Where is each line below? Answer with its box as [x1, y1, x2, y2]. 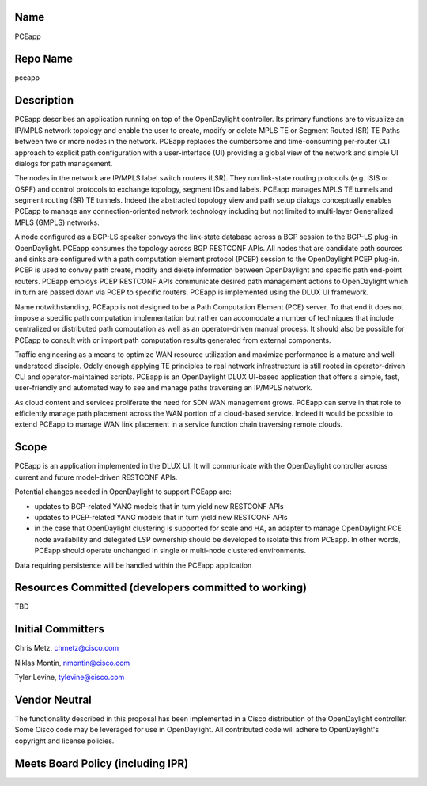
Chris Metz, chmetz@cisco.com [14, 644, 119, 653]
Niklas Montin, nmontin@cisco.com [14, 658, 130, 667]
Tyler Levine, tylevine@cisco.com [14, 673, 125, 682]
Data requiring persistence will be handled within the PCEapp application [14, 560, 252, 570]
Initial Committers [14, 622, 105, 636]
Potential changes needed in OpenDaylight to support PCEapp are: [14, 487, 232, 496]
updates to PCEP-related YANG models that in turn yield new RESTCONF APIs [34, 512, 288, 522]
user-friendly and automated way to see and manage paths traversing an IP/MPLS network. [14, 383, 313, 393]
